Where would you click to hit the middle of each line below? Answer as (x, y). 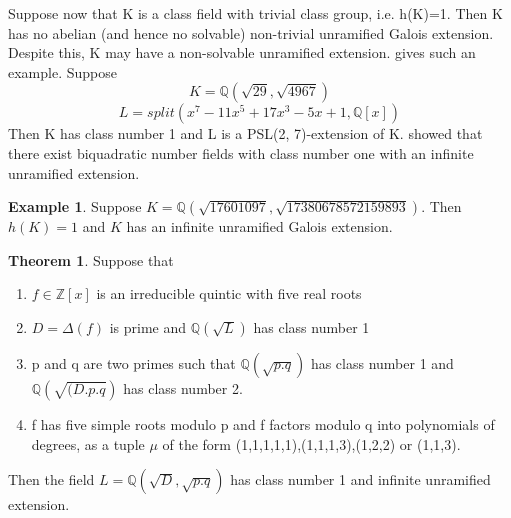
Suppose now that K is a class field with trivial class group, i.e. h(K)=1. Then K (255, 13)
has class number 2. (183, 387)
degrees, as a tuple (88, 443)
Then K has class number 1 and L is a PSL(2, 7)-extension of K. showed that (245, 133)
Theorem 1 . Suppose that (91, 259)
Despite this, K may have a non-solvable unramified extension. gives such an (242, 52)
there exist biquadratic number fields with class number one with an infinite (241, 152)
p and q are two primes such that (133, 362)
